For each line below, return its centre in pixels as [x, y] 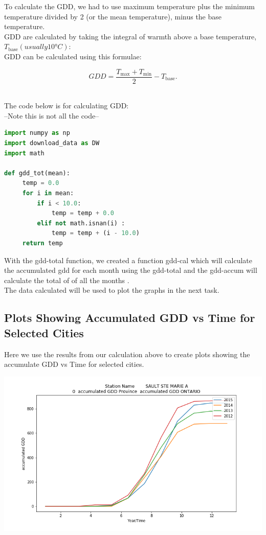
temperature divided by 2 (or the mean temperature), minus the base [113, 16]
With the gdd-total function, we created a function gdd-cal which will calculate [128, 260]
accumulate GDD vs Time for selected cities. [74, 364]
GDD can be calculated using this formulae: [73, 56]
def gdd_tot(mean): [37, 173]
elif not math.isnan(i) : [81, 223]
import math [24, 153]
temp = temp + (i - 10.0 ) [96, 233]
